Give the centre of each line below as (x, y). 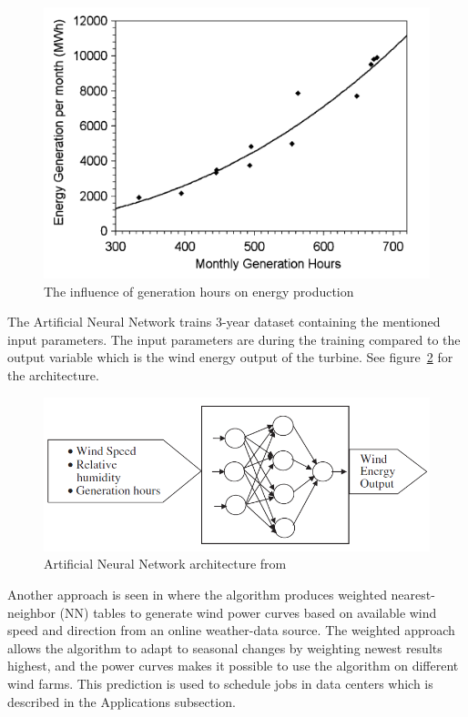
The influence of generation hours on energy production (199, 291)
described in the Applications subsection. (122, 701)
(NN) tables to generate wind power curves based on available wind (248, 612)
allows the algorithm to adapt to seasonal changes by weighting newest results (225, 647)
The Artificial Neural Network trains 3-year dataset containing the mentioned (224, 322)
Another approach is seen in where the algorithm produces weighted (197, 594)
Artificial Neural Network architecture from (165, 564)
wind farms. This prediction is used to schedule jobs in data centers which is (220, 683)
